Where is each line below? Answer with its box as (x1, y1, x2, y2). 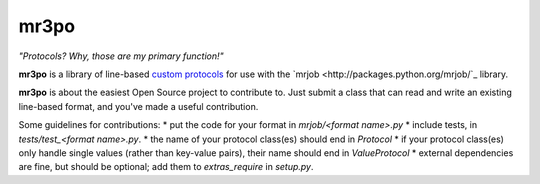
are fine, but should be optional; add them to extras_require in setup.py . (18, 161, 314, 173)
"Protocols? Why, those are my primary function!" (18, 50, 224, 62)
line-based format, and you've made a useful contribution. (18, 100, 259, 112)
